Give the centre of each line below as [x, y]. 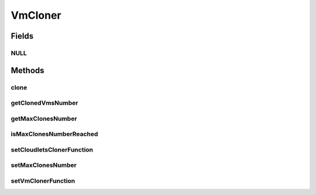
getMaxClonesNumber [44, 118]
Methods [28, 70]
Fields [22, 36]
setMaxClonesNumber [44, 165]
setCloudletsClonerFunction [52, 149]
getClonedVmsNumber [44, 103]
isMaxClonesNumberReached [54, 134]
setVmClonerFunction [43, 180]
